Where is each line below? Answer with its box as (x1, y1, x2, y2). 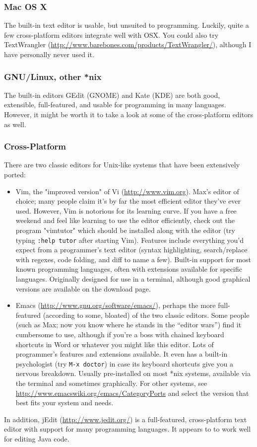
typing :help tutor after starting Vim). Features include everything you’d (15, 234, 244, 245)
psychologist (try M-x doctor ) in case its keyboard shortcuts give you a (15, 358, 233, 369)
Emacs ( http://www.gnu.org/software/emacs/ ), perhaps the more (15, 300, 216, 310)
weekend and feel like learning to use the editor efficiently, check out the (15, 215, 235, 225)
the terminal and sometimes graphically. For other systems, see (15, 378, 207, 388)
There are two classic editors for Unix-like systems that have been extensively (4, 159, 240, 170)
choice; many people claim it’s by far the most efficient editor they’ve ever (15, 196, 241, 206)
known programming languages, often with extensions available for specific (15, 264, 243, 274)
